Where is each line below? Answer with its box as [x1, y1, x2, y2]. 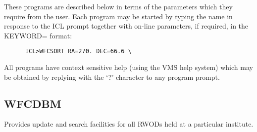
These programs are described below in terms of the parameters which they [4, 1, 233, 11]
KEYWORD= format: [4, 30, 72, 40]
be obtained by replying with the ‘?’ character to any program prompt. [4, 71, 220, 82]
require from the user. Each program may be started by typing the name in [4, 11, 233, 21]
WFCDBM [4, 96, 61, 111]
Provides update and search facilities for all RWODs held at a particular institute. [4, 119, 254, 129]
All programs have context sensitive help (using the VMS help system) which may [4, 62, 253, 72]
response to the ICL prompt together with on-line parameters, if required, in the [4, 21, 249, 31]
